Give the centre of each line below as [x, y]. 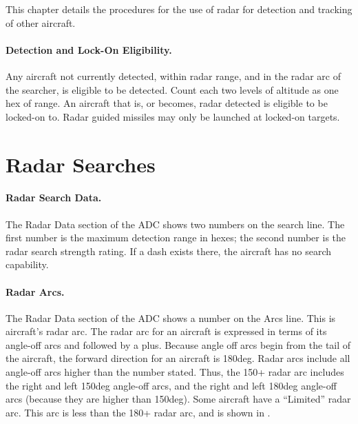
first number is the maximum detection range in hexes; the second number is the [176, 238]
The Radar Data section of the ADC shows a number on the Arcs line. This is [171, 317]
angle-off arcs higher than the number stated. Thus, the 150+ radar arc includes [175, 372]
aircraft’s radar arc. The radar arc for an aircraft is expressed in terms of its [166, 331]
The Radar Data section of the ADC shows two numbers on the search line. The [175, 224]
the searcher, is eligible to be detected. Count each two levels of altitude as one [172, 89]
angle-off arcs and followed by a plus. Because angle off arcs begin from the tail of [178, 344]
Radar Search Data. [54, 198]
